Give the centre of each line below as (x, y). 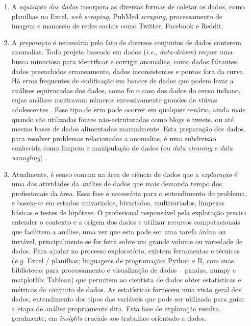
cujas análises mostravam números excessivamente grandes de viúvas (114, 100)
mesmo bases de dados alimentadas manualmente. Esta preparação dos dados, (129, 129)
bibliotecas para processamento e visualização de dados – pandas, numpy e (124, 270)
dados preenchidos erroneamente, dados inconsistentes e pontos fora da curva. (128, 71)
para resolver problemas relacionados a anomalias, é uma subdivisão (114, 138)
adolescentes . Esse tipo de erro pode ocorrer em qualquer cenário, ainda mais (128, 109)
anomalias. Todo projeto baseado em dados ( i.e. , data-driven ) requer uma (122, 52)
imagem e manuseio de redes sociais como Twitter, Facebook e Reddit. (117, 26)
